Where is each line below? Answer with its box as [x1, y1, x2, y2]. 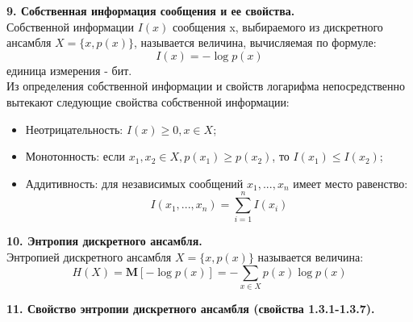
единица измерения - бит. [6, 61, 132, 78]
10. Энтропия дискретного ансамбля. [6, 232, 202, 249]
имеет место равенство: [293, 174, 408, 191]
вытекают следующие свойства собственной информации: [6, 93, 290, 110]
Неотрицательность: [25, 120, 123, 137]
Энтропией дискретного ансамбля [6, 249, 172, 266]
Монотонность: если [25, 148, 125, 165]
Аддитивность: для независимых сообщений [25, 174, 244, 191]
